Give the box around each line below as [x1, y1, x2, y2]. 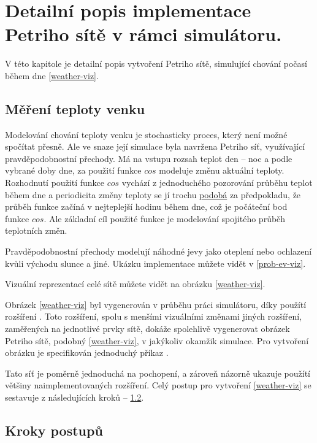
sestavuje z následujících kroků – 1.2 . [5, 390, 144, 403]
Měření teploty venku [5, 99, 145, 118]
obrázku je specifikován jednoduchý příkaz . [5, 346, 169, 359]
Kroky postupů [5, 420, 103, 439]
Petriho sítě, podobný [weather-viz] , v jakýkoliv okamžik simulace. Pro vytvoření [5, 334, 309, 347]
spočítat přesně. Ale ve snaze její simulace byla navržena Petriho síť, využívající [5, 140, 305, 153]
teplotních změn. [5, 224, 67, 237]
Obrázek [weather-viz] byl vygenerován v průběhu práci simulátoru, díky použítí [5, 298, 307, 310]
